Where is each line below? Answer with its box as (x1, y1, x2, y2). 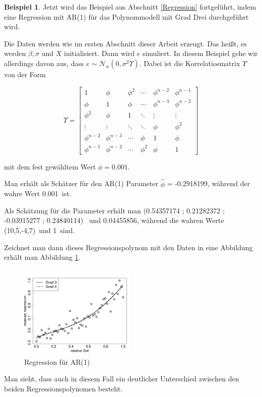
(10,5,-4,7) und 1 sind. (4, 224, 75, 235)
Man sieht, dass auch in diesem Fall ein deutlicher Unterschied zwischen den (4, 373, 239, 384)
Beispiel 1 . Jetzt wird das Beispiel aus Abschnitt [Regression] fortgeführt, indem (4, 2, 256, 12)
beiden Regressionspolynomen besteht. (4, 383, 123, 394)
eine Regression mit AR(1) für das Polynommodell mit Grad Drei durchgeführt (4, 11, 249, 22)
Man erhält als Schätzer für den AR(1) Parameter (4, 178, 158, 189)
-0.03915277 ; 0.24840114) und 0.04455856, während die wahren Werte (4, 215, 224, 225)
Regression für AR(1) (24, 356, 90, 367)
